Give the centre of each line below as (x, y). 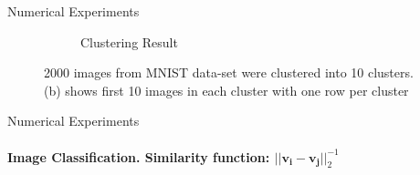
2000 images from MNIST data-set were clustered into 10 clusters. (229, 72)
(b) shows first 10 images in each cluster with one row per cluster (226, 90)
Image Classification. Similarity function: (139, 156)
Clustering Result (129, 41)
